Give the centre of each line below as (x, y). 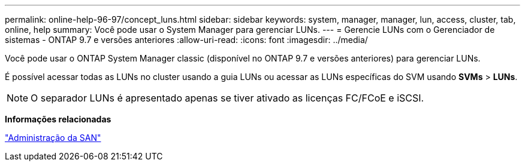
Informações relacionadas (58, 119)
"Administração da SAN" (53, 138)
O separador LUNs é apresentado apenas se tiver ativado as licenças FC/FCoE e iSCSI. (227, 98)
